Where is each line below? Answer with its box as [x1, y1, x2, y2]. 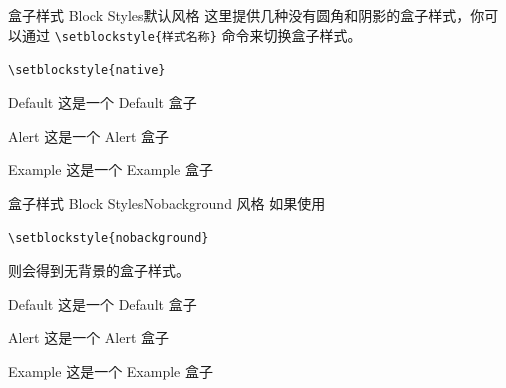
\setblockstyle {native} [8, 63, 166, 78]
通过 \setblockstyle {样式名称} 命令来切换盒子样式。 [21, 24, 362, 45]
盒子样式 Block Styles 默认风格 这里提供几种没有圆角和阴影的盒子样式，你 [8, 5, 485, 25]
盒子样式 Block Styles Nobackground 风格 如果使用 [8, 192, 326, 213]
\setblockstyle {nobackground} [8, 231, 209, 246]
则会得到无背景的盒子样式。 [8, 259, 190, 280]
